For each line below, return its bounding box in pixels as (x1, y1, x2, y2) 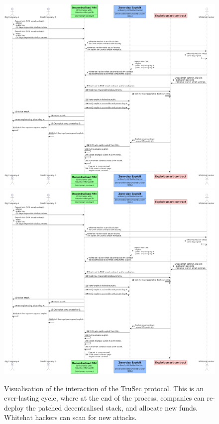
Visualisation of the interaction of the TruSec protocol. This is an (4, 383, 204, 393)
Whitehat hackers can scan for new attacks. (4, 412, 137, 423)
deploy (4, 402, 24, 413)
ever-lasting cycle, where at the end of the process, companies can (4, 393, 205, 403)
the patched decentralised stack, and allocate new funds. (26, 402, 198, 413)
